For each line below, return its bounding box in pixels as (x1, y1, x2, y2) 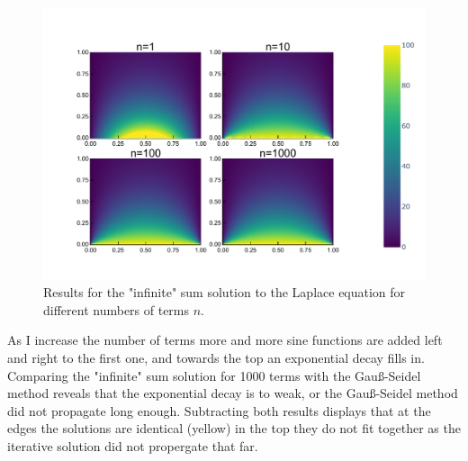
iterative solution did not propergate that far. (7, 437, 258, 456)
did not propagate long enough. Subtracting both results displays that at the (7, 401, 431, 420)
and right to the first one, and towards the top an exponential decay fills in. (7, 348, 425, 367)
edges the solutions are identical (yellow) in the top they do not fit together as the (7, 419, 461, 438)
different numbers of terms (43, 300, 190, 319)
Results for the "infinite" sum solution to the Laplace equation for (43, 283, 406, 302)
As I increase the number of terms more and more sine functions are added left (7, 330, 443, 349)
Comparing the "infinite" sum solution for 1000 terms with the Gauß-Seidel (7, 366, 421, 384)
